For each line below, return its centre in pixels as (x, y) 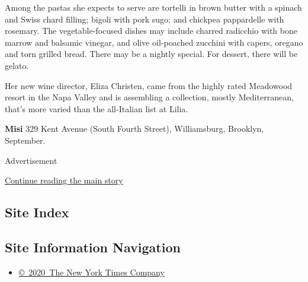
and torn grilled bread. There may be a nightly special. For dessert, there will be (151, 54)
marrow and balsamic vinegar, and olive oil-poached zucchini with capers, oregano (154, 42)
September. (25, 140)
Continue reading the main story (64, 180)
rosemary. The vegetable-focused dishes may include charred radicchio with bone (151, 31)
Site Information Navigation (93, 247)
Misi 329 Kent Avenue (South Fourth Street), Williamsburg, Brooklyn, (134, 129)
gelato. (17, 65)
